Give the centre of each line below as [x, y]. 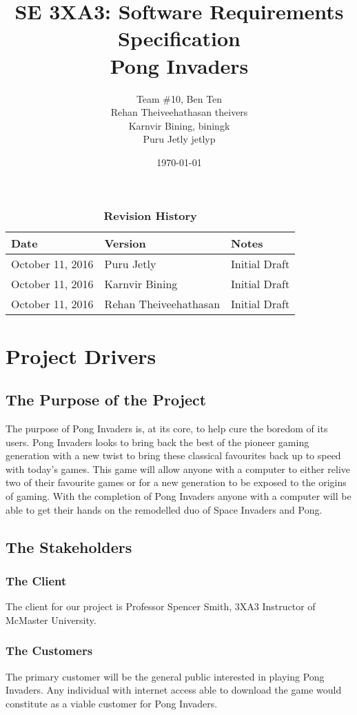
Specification [179, 38]
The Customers [49, 651]
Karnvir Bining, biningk [179, 125]
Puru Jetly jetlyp [179, 139]
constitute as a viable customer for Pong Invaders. [112, 703]
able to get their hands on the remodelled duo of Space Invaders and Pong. [164, 509]
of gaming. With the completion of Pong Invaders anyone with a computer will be [178, 496]
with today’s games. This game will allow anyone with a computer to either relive [178, 469]
